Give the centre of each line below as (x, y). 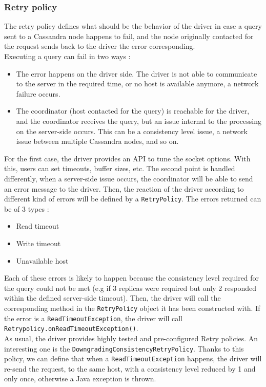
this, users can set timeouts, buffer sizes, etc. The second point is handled (120, 168)
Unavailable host (42, 260)
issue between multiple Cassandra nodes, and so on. (97, 141)
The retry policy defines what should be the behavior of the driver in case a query (133, 26)
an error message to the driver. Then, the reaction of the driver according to (124, 188)
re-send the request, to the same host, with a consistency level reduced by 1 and (130, 368)
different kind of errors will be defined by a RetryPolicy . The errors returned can (133, 199)
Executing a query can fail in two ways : (67, 56)
